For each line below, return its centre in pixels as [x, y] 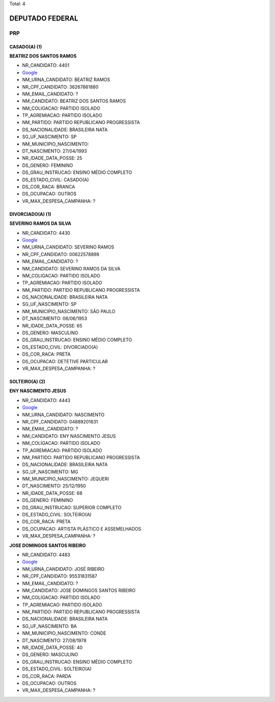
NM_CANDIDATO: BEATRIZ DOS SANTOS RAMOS [74, 101]
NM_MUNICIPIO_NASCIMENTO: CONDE [64, 633]
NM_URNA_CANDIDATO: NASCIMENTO [63, 415]
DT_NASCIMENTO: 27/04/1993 [54, 151]
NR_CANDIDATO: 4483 [46, 555]
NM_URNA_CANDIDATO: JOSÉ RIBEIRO [63, 569]
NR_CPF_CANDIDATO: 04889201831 [60, 421]
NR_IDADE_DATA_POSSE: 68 [52, 493]
